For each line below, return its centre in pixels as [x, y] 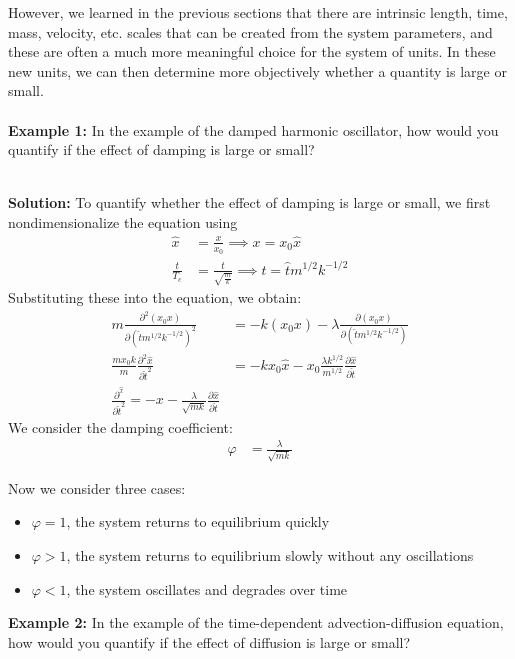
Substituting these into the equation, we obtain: [155, 297]
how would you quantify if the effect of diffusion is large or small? [209, 641]
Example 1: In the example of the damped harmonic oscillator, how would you [253, 129]
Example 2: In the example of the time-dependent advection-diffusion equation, [256, 622]
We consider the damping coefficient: [120, 426]
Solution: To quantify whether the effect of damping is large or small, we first [249, 202]
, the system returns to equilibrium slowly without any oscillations [270, 554]
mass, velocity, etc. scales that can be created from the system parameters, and [250, 31]
